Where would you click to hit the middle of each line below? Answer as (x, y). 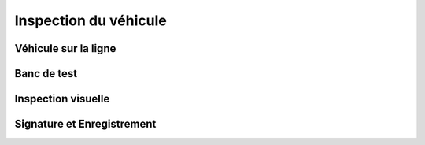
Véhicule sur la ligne (65, 48)
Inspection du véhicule (91, 20)
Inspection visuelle (62, 99)
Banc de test (46, 74)
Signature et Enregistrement (85, 124)
